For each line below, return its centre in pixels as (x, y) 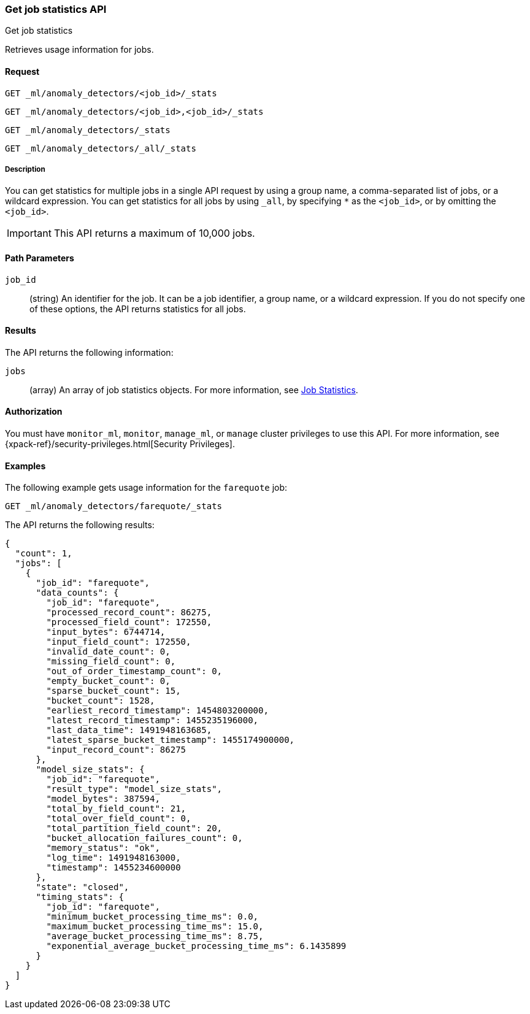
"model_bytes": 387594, (103, 799)
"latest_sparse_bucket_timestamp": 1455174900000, (171, 740)
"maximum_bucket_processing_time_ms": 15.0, (155, 927)
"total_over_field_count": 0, (119, 819)
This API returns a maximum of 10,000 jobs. (154, 233)
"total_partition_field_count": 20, (134, 828)
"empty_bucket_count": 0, (108, 681)
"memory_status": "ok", (103, 848)
